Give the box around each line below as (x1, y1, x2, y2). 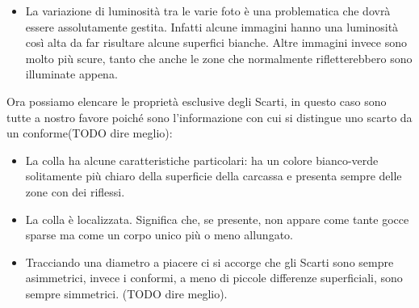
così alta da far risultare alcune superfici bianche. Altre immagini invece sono (25, 34, 408, 51)
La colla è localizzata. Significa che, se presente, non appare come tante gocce (25, 210, 409, 227)
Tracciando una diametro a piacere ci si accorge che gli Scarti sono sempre (25, 253, 394, 270)
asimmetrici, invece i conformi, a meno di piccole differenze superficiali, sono (25, 269, 403, 286)
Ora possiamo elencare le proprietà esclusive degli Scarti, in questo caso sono (6, 92, 387, 109)
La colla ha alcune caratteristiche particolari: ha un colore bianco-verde (25, 151, 379, 168)
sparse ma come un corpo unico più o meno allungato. (25, 226, 293, 243)
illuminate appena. (25, 65, 118, 82)
